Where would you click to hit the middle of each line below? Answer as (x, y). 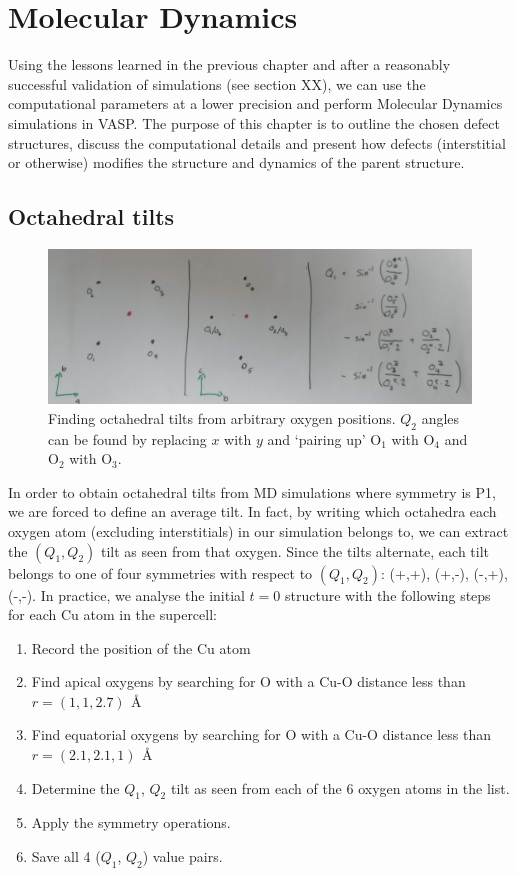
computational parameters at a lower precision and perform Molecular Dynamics (255, 103)
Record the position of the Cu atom (141, 647)
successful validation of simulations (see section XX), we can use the (217, 83)
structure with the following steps (387, 594)
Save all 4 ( (66, 856)
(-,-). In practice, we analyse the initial (126, 594)
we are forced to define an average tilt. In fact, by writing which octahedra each (252, 511)
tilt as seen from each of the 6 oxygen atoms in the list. (340, 787)
